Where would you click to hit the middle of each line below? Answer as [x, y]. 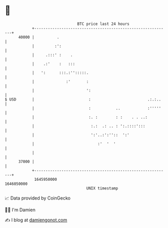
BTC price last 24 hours [103, 24]
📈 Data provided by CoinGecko [38, 198]
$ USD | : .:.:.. [83, 99]
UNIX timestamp [102, 188]
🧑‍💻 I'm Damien [20, 210]
